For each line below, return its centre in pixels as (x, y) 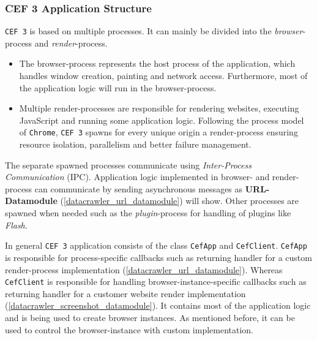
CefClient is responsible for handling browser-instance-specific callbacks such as (156, 281)
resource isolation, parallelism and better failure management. (135, 144)
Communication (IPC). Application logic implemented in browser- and (137, 177)
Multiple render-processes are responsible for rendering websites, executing (159, 108)
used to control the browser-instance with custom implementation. (129, 329)
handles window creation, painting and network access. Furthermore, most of (163, 76)
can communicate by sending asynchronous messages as (139, 188)
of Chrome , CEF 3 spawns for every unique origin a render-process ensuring (158, 132)
